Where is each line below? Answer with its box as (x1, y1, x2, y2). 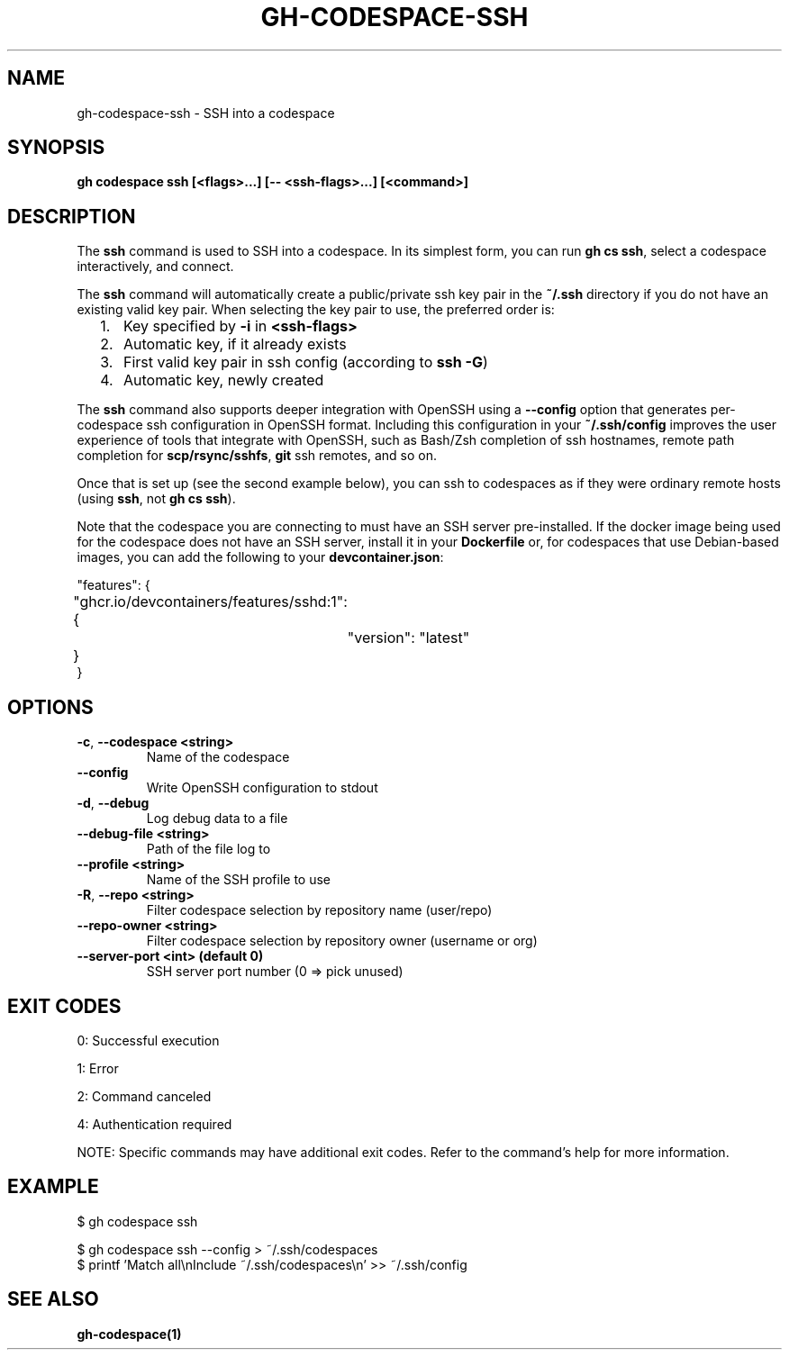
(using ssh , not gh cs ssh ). (77, 491, 236, 507)
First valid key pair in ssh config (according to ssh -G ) (122, 353, 488, 372)
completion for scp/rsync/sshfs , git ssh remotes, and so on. (77, 448, 437, 464)
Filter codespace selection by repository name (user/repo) (146, 902, 493, 918)
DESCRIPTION (7, 204, 136, 228)
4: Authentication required (77, 1116, 232, 1132)
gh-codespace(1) (77, 1325, 182, 1342)
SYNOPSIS (7, 136, 105, 159)
